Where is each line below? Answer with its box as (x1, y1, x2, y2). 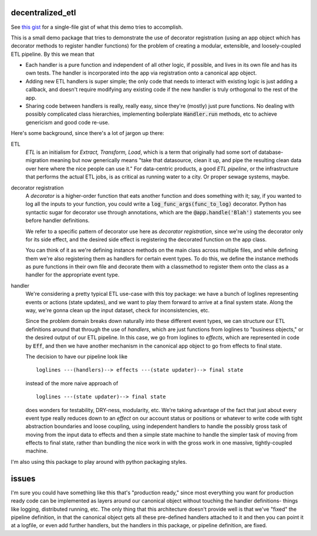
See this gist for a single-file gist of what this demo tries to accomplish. (11, 23, 183, 31)
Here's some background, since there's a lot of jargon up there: (11, 130, 164, 137)
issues (11, 473, 36, 484)
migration (25, 157, 49, 164)
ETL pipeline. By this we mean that (11, 50, 95, 58)
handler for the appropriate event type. (25, 271, 120, 278)
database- (258, 149, 284, 156)
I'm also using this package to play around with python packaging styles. (11, 458, 187, 465)
